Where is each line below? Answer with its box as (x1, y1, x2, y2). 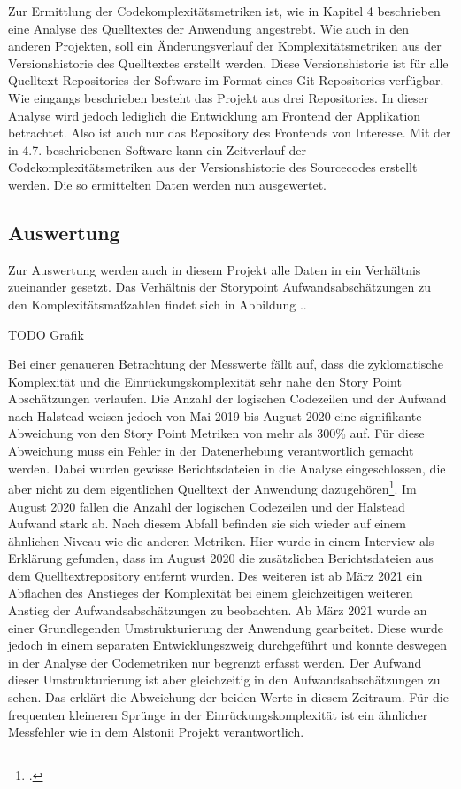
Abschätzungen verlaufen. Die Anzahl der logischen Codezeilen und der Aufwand (8, 389, 447, 408)
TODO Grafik (8, 324, 84, 343)
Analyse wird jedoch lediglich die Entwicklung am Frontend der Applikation (8, 105, 421, 124)
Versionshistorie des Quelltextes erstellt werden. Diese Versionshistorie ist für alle (8, 53, 449, 72)
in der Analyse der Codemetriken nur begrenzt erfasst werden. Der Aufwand (8, 652, 422, 671)
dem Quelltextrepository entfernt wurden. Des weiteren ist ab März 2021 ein (8, 566, 423, 584)
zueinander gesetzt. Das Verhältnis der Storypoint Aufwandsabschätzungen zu (8, 277, 431, 296)
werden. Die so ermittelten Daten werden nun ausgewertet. (8, 175, 327, 193)
